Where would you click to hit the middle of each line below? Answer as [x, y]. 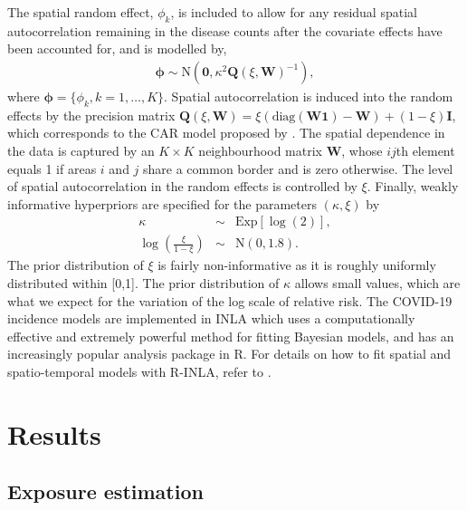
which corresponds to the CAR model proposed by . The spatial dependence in [226, 133]
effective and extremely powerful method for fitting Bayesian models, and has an [231, 336]
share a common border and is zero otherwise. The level [298, 168]
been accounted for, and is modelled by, [117, 48]
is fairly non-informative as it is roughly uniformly [297, 265]
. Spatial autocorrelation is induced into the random [309, 96]
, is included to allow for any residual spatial [294, 12]
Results [54, 433]
